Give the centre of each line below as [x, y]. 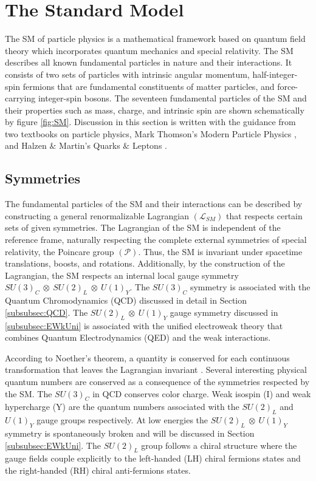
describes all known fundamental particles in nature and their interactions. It [149, 62]
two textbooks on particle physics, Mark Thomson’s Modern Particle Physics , [151, 133]
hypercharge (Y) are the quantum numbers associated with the [122, 407]
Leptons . [149, 145]
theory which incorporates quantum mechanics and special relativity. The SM [149, 50]
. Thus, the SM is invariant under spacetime [220, 251]
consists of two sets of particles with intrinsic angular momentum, [127, 74]
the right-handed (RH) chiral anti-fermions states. [98, 470]
